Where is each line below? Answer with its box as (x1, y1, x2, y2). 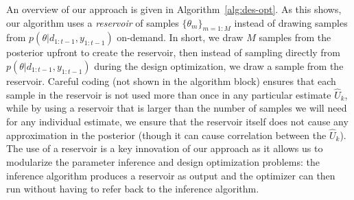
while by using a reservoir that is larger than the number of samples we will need (6, 101, 347, 115)
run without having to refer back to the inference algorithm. (6, 182, 259, 196)
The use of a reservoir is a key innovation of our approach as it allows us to (6, 141, 323, 155)
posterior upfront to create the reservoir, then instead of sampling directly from (6, 45, 340, 60)
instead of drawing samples (234, 15, 348, 29)
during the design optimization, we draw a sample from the (94, 58, 344, 73)
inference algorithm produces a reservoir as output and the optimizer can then (6, 168, 335, 182)
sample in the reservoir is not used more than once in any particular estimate (6, 87, 331, 101)
